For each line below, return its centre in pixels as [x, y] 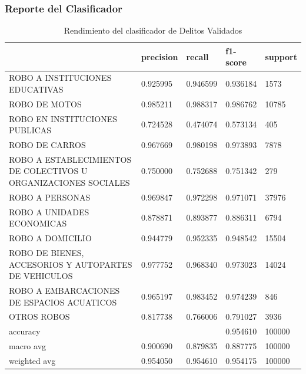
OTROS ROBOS [39, 316]
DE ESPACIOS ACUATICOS [63, 302]
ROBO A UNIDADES [49, 211]
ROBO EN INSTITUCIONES [63, 118]
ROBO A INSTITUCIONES [60, 78]
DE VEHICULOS [41, 276]
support [281, 56]
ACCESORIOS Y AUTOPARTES [71, 264]
